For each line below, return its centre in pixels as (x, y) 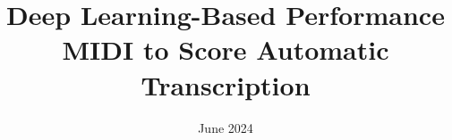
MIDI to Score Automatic (226, 49)
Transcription (226, 84)
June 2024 (226, 127)
